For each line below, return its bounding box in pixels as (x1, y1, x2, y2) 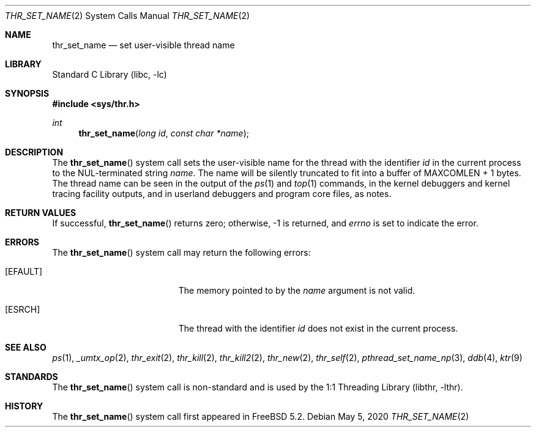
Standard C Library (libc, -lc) (52, 69, 167, 80)
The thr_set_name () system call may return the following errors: (52, 247, 311, 258)
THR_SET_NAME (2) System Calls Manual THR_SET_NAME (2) (5, 10, 250, 21)
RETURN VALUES (5, 207, 76, 218)
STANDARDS (5, 371, 58, 382)
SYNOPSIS (5, 88, 50, 99)
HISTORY (5, 401, 43, 411)
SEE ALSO (5, 342, 47, 352)
